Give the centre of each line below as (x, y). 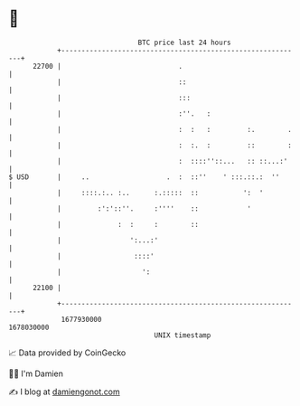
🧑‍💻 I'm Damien (36, 373)
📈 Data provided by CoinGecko (67, 353)
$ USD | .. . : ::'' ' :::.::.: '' (144, 177)
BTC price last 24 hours (184, 42)
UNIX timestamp (183, 335)
